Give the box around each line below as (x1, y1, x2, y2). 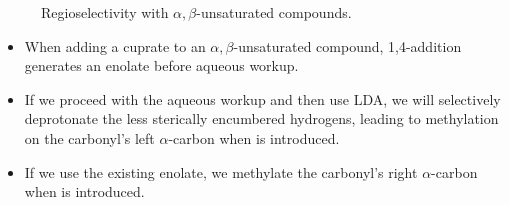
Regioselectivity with (41, 2, 169, 22)
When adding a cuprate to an (24, 35, 206, 56)
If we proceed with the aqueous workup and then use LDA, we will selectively (24, 88, 501, 109)
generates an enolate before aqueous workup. (24, 55, 299, 76)
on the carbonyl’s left (24, 127, 155, 148)
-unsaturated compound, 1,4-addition (233, 35, 462, 56)
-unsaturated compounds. (196, 2, 352, 22)
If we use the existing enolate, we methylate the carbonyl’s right (24, 161, 418, 182)
